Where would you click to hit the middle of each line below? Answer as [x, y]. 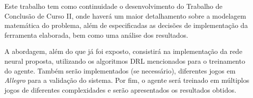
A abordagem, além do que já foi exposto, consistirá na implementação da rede [124, 51]
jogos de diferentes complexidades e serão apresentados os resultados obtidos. [120, 89]
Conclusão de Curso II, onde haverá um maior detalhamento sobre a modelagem [125, 15]
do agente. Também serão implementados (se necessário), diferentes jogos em [120, 70]
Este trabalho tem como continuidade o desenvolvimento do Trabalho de [113, 6]
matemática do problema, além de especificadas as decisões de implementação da [126, 25]
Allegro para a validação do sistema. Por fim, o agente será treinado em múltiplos [127, 80]
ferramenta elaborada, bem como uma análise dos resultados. [96, 35]
